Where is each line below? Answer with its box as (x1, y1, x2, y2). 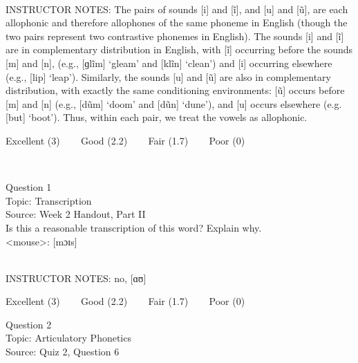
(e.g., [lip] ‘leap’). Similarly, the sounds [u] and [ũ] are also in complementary (6, 69, 331, 84)
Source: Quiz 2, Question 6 (6, 344, 120, 359)
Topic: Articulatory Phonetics (6, 331, 131, 345)
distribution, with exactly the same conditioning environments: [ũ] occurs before (6, 83, 345, 97)
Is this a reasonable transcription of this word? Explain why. (6, 220, 262, 234)
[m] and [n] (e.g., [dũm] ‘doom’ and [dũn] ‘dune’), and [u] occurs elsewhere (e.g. (6, 96, 342, 111)
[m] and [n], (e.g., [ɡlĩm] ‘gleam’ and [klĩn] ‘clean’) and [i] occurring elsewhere (6, 55, 332, 70)
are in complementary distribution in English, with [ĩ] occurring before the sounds (6, 42, 353, 57)
